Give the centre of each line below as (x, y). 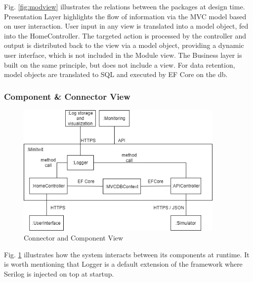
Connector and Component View (74, 238)
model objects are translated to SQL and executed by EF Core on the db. (116, 74)
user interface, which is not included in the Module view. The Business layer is (123, 55)
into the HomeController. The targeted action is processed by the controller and (125, 35)
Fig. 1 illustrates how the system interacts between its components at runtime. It (127, 254)
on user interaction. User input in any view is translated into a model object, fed (126, 26)
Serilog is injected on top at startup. (59, 273)
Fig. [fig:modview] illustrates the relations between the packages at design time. (125, 6)
